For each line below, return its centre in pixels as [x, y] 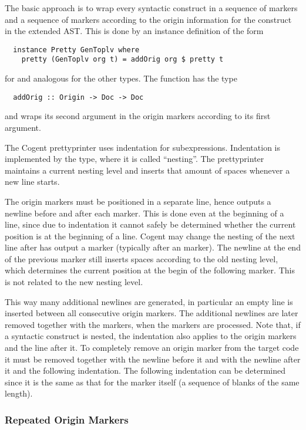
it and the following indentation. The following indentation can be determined [145, 370]
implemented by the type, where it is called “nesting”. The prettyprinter [134, 159]
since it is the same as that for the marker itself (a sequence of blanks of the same [152, 382]
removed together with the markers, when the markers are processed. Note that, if [153, 324]
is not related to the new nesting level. [74, 282]
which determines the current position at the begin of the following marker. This [150, 270]
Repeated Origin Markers [67, 419]
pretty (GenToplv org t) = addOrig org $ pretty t [122, 60]
